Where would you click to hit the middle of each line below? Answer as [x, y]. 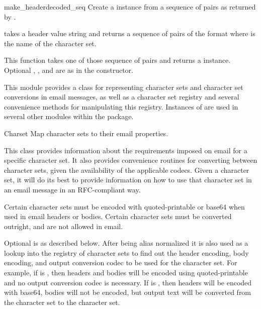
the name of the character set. [50, 43]
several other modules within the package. [69, 116]
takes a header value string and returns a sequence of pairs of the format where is [130, 33]
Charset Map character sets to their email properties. [86, 133]
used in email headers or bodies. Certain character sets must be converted [118, 216]
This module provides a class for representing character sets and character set [124, 87]
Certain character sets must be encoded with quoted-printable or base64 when [124, 206]
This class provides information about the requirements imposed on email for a [126, 150]
